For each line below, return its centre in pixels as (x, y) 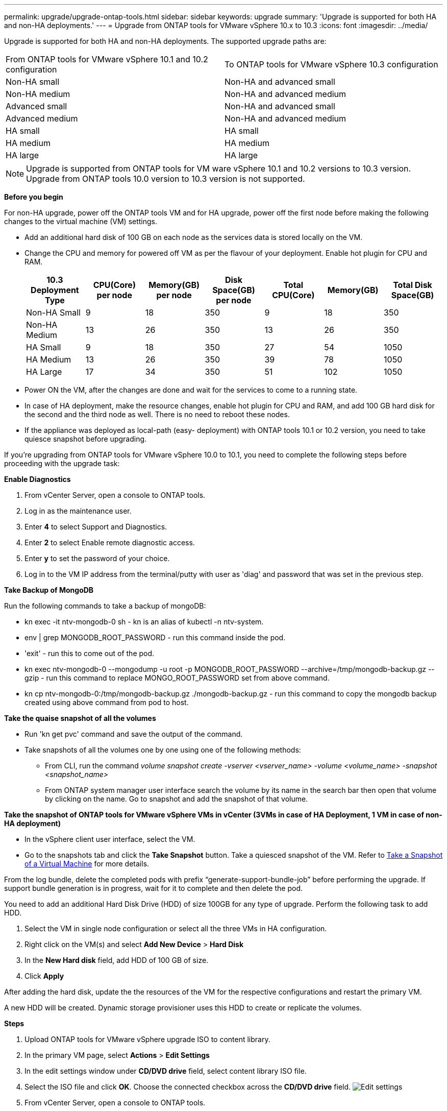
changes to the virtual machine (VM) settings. (81, 221)
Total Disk (413, 285)
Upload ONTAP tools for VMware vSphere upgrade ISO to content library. (147, 1039)
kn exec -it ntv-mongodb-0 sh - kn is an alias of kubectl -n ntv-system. (144, 622)
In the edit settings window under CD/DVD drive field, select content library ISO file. (166, 1071)
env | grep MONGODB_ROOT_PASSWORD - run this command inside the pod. (155, 637)
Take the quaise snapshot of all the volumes (80, 718)
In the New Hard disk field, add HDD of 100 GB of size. (117, 960)
